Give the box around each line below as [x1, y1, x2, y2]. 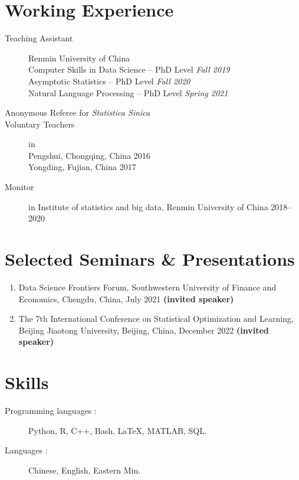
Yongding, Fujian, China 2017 [28, 161, 136, 173]
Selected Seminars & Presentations [5, 247, 295, 271]
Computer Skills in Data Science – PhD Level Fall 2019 [28, 63, 230, 76]
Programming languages [5, 404, 92, 417]
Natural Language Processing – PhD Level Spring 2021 [28, 86, 228, 99]
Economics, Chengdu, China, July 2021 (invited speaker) [18, 292, 234, 305]
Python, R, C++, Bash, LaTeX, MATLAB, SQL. [28, 424, 207, 436]
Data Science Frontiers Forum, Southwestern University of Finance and [18, 280, 277, 293]
